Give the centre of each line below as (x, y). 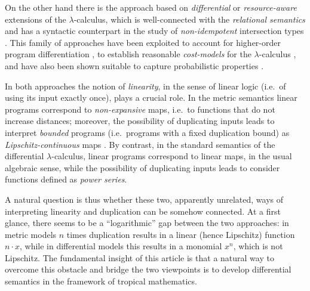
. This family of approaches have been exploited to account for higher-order (143, 42)
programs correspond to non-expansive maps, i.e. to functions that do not (140, 109)
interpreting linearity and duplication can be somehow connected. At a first (143, 211)
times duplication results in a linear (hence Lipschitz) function (181, 234)
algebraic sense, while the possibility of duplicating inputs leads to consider (142, 167)
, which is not (258, 246)
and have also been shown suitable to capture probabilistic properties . (134, 65)
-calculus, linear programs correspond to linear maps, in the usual (172, 156)
